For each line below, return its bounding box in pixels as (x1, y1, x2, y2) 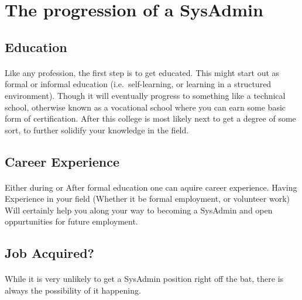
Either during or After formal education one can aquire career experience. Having (5, 181, 297, 193)
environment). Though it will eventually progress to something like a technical (5, 89, 286, 101)
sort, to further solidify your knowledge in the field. (5, 123, 189, 136)
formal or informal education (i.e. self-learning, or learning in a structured (5, 78, 272, 90)
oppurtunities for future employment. (5, 215, 138, 227)
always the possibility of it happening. (5, 284, 141, 296)
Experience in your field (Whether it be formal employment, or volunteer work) (5, 192, 290, 205)
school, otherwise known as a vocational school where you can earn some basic (5, 101, 286, 113)
